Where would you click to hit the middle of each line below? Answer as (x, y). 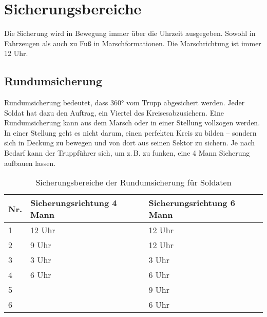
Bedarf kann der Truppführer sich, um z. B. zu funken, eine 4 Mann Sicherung (127, 153)
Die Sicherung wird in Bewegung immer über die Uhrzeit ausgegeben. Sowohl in (130, 33)
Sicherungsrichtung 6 (192, 203)
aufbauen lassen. (30, 163)
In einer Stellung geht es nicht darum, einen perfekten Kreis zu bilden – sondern (130, 132)
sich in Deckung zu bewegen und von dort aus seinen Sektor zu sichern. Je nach (130, 143)
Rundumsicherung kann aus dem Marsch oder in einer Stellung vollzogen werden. (132, 123)
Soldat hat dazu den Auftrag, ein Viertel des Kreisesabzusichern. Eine (114, 112)
